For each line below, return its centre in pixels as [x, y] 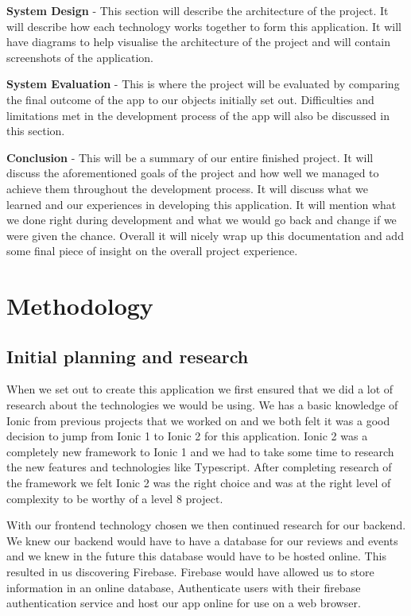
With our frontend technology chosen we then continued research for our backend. [206, 525]
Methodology [80, 306]
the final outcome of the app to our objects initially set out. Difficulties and [190, 99]
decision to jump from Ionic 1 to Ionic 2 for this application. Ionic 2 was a [187, 436]
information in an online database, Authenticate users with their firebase [184, 587]
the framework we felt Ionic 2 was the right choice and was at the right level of [199, 483]
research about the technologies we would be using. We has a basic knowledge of [202, 405]
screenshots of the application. [80, 57]
